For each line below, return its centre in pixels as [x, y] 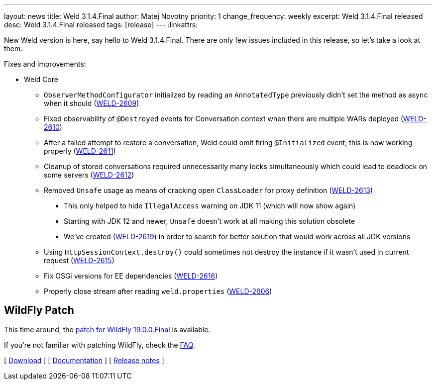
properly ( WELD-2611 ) [80, 151]
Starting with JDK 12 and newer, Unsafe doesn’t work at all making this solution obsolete [210, 221]
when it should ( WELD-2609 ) [92, 103]
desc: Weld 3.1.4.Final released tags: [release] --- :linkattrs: [101, 25]
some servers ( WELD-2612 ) [89, 175]
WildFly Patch [39, 310]
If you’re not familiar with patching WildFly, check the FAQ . [100, 345]
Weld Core [41, 79]
